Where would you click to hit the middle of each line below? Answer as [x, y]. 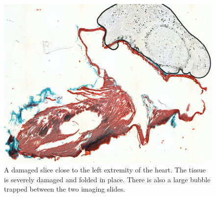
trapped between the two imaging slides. [65, 189]
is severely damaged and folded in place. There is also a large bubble [107, 179]
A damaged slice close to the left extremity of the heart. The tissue [105, 169]
